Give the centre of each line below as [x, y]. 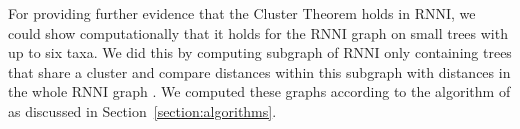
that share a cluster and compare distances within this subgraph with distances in [259, 71]
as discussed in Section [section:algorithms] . [142, 110]
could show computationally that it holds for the [157, 32]
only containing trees [448, 52]
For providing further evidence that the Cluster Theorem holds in [209, 13]
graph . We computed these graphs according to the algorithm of [311, 91]
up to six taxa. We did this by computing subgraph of [173, 52]
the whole [38, 91]
